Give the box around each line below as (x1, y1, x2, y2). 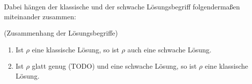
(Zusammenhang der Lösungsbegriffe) (4, 28, 118, 38)
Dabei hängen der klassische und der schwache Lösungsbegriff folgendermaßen (4, 1, 240, 11)
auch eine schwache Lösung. (127, 44, 211, 54)
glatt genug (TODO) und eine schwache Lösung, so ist (32, 61, 197, 71)
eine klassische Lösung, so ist (32, 44, 119, 54)
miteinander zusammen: (4, 11, 76, 21)
